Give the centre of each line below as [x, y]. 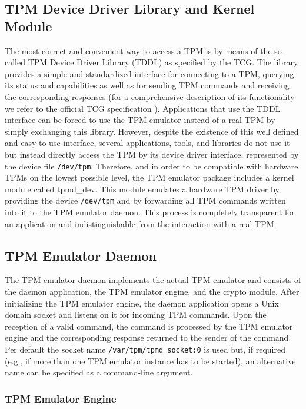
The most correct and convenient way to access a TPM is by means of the [138, 50]
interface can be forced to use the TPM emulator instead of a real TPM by [140, 120]
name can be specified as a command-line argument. [99, 372]
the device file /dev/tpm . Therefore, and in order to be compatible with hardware [152, 166]
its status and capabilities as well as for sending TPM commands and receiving [147, 85]
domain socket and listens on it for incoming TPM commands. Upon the [136, 315]
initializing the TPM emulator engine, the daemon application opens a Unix [142, 303]
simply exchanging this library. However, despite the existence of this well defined [152, 131]
